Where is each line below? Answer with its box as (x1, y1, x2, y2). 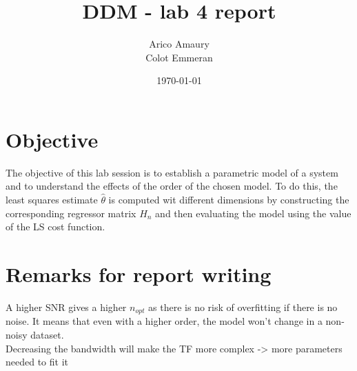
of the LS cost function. (6, 219, 105, 234)
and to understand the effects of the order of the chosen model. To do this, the (6, 179, 338, 193)
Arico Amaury (149, 37, 210, 51)
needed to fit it (6, 354, 68, 369)
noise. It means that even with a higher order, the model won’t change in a (6, 314, 323, 328)
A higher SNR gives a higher (6, 299, 127, 314)
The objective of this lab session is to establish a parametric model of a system (6, 165, 338, 179)
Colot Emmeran (145, 50, 213, 64)
